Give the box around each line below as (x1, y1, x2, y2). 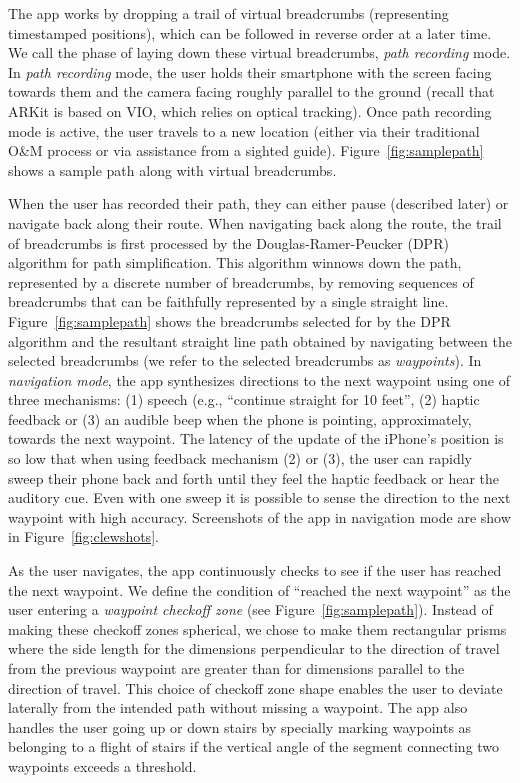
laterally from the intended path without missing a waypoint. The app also (8, 697, 468, 718)
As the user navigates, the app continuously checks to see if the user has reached (8, 560, 502, 581)
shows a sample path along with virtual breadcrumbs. (8, 159, 337, 180)
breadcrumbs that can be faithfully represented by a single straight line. (8, 291, 449, 312)
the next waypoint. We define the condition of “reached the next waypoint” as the (8, 579, 511, 600)
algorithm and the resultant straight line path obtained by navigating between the (8, 330, 512, 351)
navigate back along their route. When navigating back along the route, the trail (8, 212, 502, 233)
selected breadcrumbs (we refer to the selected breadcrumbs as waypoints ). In (8, 350, 482, 371)
